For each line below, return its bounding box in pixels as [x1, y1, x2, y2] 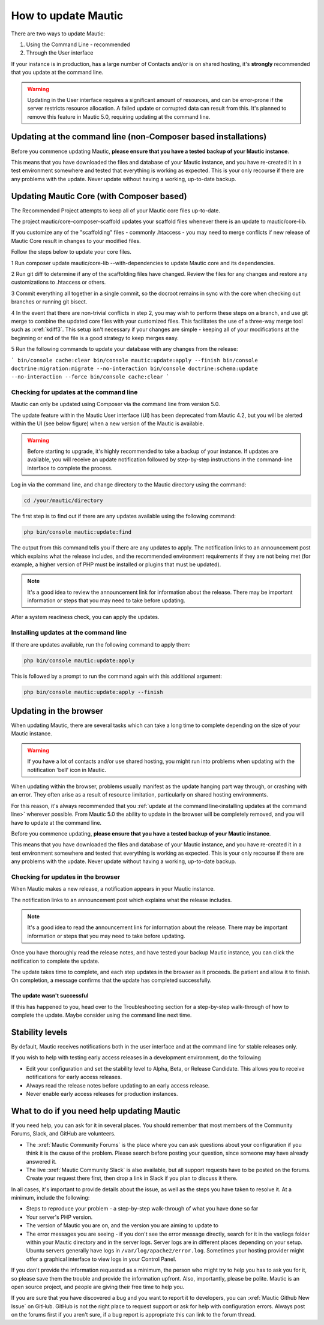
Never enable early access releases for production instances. [26, 1090, 178, 1098]
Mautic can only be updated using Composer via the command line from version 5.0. [11, 401, 220, 408]
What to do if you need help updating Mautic [11, 1105, 181, 1116]
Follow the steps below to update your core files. [11, 248, 132, 256]
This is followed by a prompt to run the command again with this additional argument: [11, 672, 222, 680]
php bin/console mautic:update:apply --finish [23, 689, 163, 695]
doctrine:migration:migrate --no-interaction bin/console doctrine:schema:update [11, 365, 258, 372]
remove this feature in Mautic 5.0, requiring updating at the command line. [27, 113, 211, 120]
